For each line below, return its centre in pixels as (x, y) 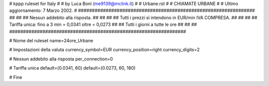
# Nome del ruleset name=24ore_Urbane (51, 40)
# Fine (16, 77)
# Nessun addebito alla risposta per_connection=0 (61, 59)
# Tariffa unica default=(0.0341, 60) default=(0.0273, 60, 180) (72, 68)
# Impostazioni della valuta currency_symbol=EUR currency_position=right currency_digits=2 (105, 50)
